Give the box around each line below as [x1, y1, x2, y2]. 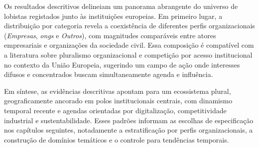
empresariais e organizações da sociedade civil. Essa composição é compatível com [4, 40, 254, 50]
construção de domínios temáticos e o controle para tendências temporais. [4, 134, 229, 145]
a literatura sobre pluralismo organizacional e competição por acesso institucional [4, 49, 253, 60]
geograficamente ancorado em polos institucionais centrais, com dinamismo [4, 95, 233, 106]
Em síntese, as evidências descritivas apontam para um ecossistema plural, [4, 85, 231, 96]
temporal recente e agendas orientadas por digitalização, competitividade [4, 105, 227, 115]
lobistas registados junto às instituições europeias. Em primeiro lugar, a [4, 10, 223, 21]
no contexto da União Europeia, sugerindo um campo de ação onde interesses [4, 59, 240, 70]
